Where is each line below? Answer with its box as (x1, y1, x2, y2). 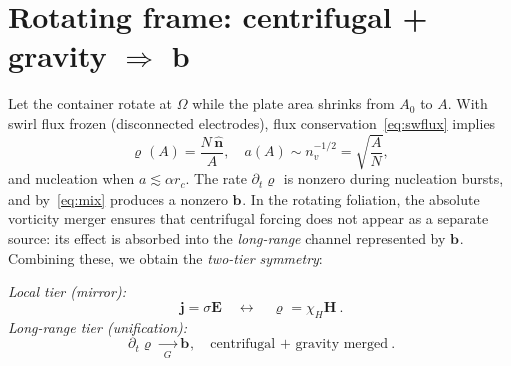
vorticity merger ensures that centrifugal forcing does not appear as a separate (8, 208, 489, 229)
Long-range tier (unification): (8, 316, 188, 337)
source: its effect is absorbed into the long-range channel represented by (8, 228, 446, 249)
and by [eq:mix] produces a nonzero (8, 188, 228, 209)
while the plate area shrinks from (192, 93, 395, 114)
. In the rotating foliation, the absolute (242, 188, 480, 209)
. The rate (185, 168, 247, 189)
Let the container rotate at (8, 93, 172, 114)
